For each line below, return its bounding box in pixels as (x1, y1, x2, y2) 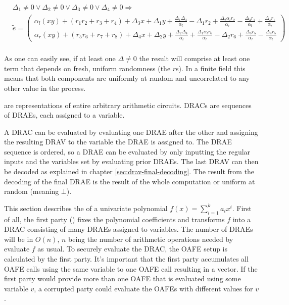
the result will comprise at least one (139, 53, 250, 64)
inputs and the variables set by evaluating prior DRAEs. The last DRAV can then (4, 156, 259, 167)
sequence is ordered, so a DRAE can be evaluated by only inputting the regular (4, 146, 251, 157)
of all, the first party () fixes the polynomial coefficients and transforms (4, 214, 225, 224)
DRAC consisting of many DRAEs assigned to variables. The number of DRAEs (4, 224, 253, 234)
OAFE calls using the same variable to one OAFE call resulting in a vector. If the (4, 263, 258, 274)
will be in (4, 233, 33, 244)
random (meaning (4, 186, 59, 196)
